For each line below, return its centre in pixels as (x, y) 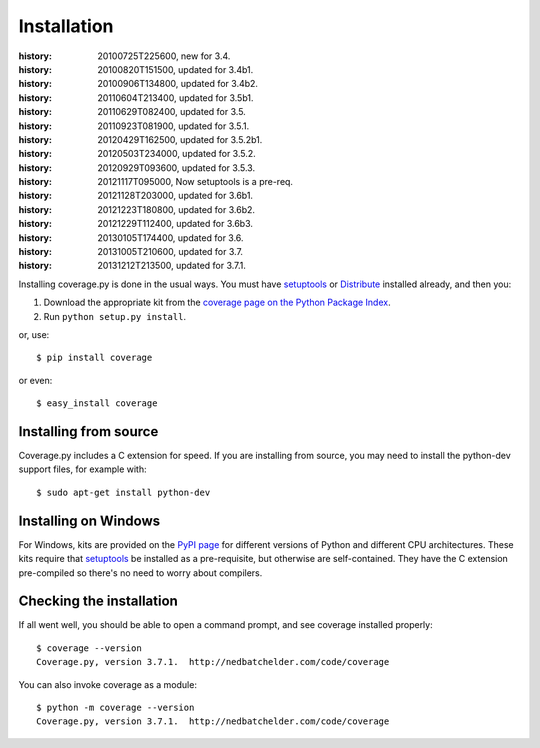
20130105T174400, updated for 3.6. (170, 237)
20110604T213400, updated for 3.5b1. (175, 97)
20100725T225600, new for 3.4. (164, 56)
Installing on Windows (89, 520)
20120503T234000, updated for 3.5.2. (177, 154)
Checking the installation (98, 601)
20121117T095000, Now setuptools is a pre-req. (195, 182)
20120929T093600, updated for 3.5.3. (176, 167)
